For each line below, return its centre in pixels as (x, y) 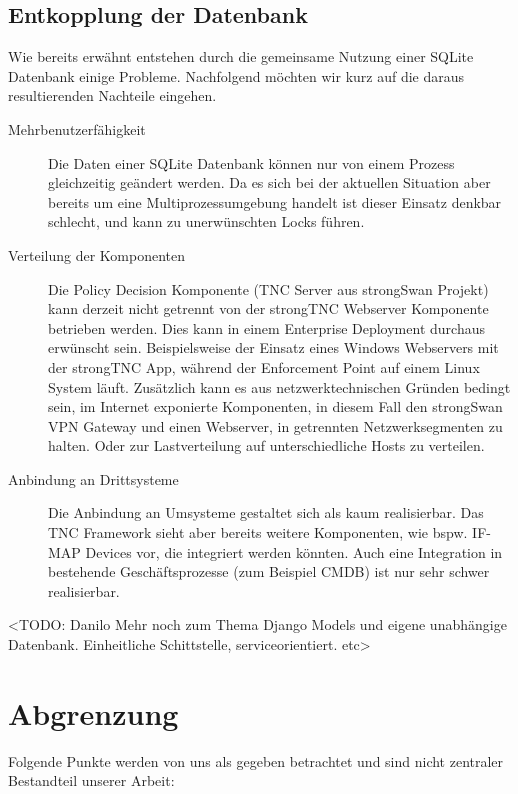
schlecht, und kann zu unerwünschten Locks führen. (206, 221)
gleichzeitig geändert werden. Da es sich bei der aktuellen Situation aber (269, 182)
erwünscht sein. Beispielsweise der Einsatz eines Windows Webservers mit (273, 347)
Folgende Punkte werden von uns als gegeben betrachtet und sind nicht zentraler (256, 760)
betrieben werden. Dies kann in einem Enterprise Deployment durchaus (266, 327)
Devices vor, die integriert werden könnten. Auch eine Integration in (294, 551)
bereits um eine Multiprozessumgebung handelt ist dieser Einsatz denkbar (275, 201)
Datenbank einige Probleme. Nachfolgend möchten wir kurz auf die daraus (236, 75)
